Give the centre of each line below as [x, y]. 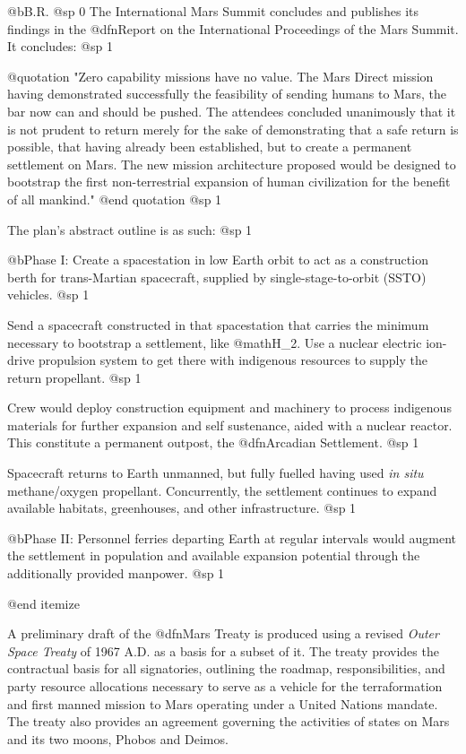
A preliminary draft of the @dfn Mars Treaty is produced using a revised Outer [223, 633]
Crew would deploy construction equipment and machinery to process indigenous [229, 407]
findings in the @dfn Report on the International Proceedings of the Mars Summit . [233, 28]
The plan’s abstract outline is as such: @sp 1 [130, 229]
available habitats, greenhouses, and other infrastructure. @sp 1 [182, 508]
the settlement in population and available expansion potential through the [214, 555]
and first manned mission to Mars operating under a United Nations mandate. [223, 703]
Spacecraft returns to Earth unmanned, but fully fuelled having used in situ [216, 473]
